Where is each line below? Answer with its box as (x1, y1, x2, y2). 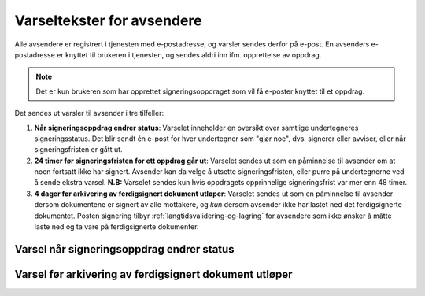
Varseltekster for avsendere (14, 12, 202, 29)
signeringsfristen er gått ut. (34, 145, 123, 154)
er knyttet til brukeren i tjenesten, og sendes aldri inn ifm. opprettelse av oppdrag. (56, 50, 322, 59)
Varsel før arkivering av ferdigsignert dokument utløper (14, 268, 293, 281)
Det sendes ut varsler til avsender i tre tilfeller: (14, 109, 164, 118)
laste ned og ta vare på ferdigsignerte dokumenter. (34, 222, 199, 231)
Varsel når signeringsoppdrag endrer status (14, 242, 235, 256)
